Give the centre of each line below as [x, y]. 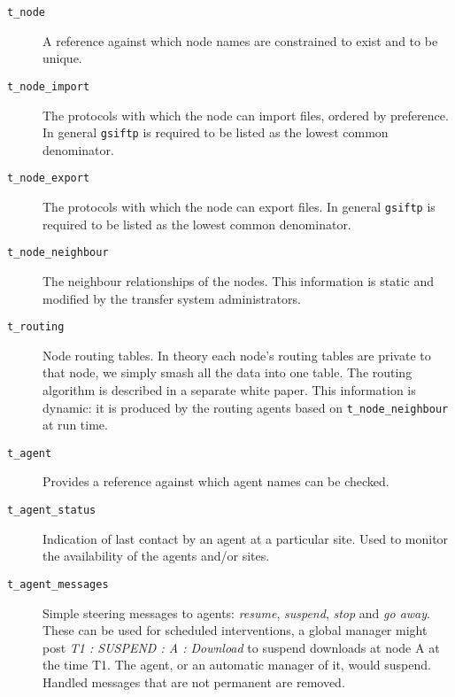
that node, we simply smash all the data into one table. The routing [227, 372]
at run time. [75, 425]
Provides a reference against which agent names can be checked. [216, 481]
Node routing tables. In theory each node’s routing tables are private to [237, 355]
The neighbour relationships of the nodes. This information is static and [239, 280]
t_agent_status [52, 511]
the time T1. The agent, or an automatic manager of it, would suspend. [237, 665]
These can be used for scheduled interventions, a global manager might [235, 630]
